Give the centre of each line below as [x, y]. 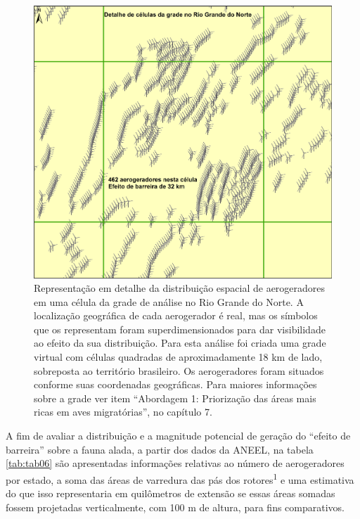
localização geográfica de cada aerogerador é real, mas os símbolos [176, 315]
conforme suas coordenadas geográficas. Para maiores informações [175, 384]
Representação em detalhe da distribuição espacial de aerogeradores [180, 288]
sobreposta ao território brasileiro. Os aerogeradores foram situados [179, 370]
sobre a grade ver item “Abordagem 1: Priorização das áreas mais [175, 398]
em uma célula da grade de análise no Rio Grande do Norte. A [169, 301]
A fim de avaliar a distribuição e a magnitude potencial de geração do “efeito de [178, 436]
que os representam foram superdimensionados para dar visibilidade [180, 329]
